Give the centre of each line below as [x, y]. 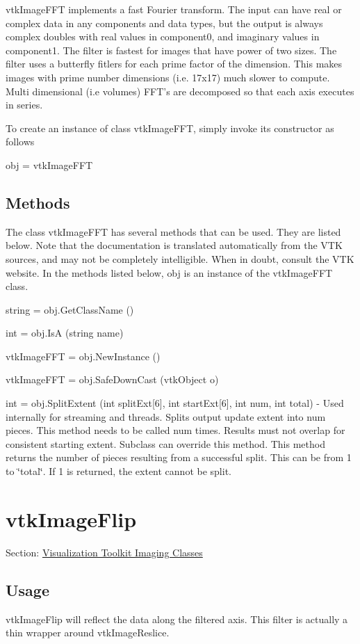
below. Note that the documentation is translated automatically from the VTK [174, 245]
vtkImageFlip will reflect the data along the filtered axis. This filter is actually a [177, 619]
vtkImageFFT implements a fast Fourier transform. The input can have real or [174, 9]
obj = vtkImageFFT [49, 164]
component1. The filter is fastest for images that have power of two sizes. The [171, 50]
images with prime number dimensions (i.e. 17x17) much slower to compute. [168, 77]
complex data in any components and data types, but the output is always [164, 23]
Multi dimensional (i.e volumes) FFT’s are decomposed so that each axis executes [180, 91]
